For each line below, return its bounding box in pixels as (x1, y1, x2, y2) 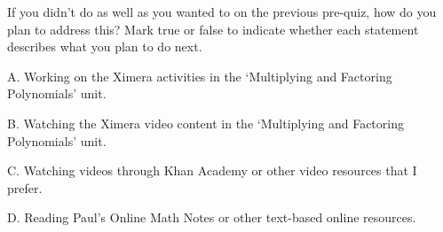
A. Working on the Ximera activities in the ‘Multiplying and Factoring (7, 66, 392, 85)
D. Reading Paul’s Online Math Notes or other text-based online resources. (7, 208, 416, 227)
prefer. (7, 178, 43, 197)
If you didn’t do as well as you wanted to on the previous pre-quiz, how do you (7, 3, 437, 20)
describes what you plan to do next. (7, 37, 202, 56)
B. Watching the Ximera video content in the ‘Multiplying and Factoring (7, 113, 404, 132)
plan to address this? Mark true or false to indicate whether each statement (7, 19, 419, 38)
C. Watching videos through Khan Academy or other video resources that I (7, 161, 417, 180)
